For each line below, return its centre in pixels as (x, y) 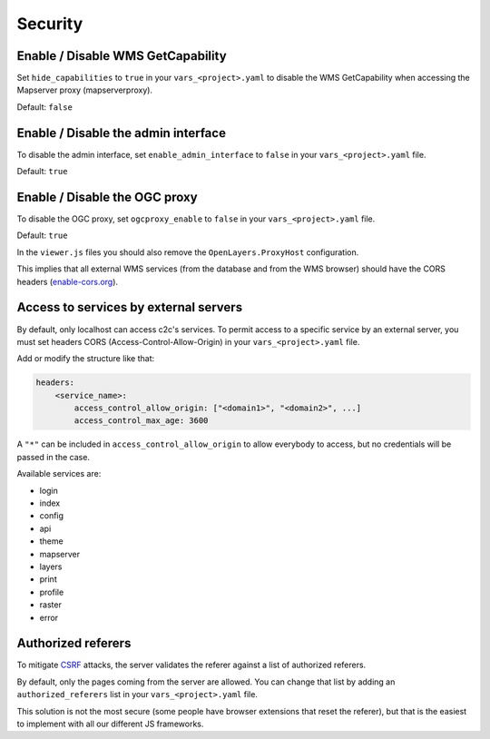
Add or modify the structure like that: (86, 359)
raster (51, 605)
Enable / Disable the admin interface (122, 133)
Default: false (44, 107)
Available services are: (59, 474)
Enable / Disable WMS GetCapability (122, 56)
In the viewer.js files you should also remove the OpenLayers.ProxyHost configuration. (188, 252)
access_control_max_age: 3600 (141, 421)
